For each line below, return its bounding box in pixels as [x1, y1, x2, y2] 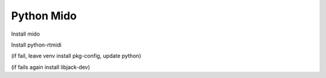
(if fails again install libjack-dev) [11, 63, 91, 71]
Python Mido [11, 9, 77, 22]
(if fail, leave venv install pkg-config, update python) [11, 52, 141, 60]
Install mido [11, 30, 40, 37]
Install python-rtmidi [11, 41, 62, 48]
